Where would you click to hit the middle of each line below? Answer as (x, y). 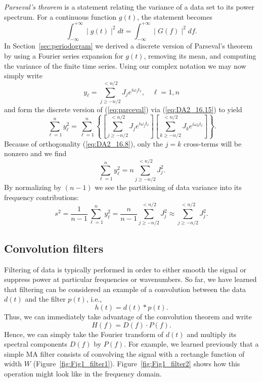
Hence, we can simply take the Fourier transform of (84, 334)
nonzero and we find (35, 153)
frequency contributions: (41, 197)
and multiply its (212, 334)
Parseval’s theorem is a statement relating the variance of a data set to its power (129, 7)
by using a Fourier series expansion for (64, 56)
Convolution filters (54, 248)
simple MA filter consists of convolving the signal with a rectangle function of (124, 353)
